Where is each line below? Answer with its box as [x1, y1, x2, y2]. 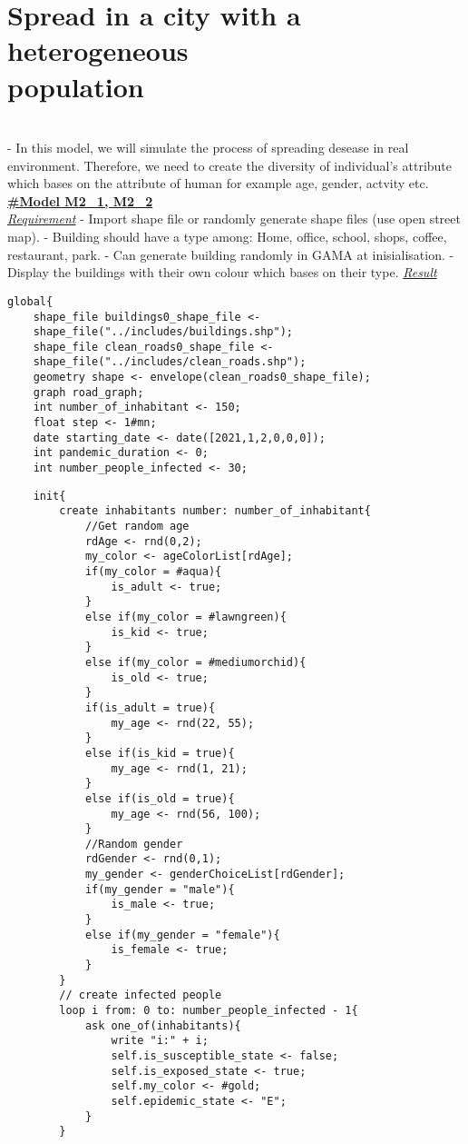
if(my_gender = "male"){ [84, 882, 235, 896]
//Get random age [84, 520, 190, 533]
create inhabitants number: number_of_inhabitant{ [59, 504, 371, 518]
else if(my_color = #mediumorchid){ [84, 655, 307, 669]
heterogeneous [7, 32, 189, 69]
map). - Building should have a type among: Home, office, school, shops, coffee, [7, 227, 447, 246]
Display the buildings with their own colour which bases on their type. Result [7, 263, 437, 282]
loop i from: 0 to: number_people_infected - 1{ [59, 1004, 358, 1018]
